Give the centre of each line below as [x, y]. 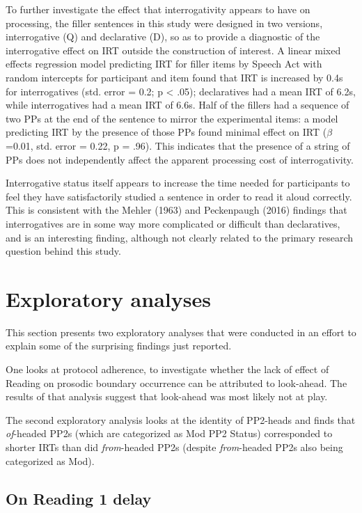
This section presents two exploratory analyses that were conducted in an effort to [181, 332]
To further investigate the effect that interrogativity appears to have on [158, 9]
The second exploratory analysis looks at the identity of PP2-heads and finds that [181, 419]
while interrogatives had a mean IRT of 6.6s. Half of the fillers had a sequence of [178, 105]
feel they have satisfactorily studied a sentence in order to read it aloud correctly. [179, 196]
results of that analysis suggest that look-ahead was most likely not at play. [167, 396]
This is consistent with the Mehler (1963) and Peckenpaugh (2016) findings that [176, 210]
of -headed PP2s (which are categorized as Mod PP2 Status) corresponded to [169, 433]
